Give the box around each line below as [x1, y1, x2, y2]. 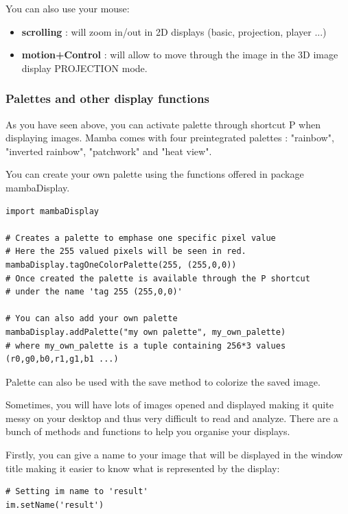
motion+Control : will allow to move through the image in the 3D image [21, 47, 338, 62]
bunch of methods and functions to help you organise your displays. [5, 424, 290, 439]
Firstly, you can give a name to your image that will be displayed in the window [5, 447, 343, 462]
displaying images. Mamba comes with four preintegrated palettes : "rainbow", [5, 130, 334, 145]
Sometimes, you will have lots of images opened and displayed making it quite [5, 397, 334, 412]
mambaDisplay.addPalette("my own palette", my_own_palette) [5, 327, 286, 337]
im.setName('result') [5, 500, 104, 510]
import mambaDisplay [5, 206, 100, 216]
